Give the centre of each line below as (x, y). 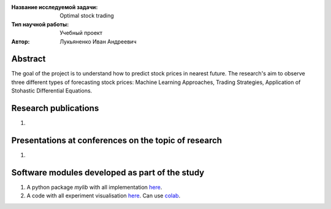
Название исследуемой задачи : (55, 7)
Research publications (55, 108)
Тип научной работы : (40, 24)
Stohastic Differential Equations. (52, 91)
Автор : (21, 41)
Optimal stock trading (87, 16)
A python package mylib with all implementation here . (94, 187)
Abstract (29, 59)
